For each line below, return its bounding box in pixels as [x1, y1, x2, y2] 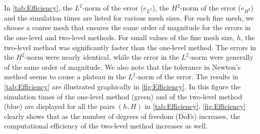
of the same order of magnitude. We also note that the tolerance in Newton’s [4, 61, 241, 72]
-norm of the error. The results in [136, 71, 238, 82]
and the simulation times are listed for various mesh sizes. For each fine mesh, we [4, 12, 254, 23]
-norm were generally [189, 52, 253, 62]
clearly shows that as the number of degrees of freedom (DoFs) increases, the [4, 110, 240, 121]
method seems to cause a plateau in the [4, 71, 126, 82]
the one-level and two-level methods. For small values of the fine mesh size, [4, 32, 235, 42]
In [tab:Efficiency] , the [4, 3, 73, 13]
